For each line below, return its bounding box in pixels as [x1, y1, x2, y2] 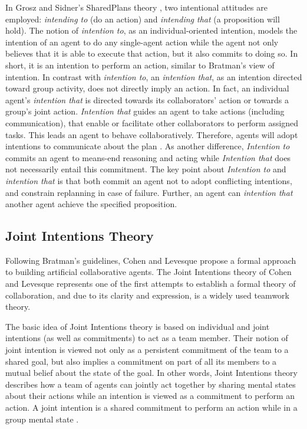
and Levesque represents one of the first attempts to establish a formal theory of [5, 277, 296, 290]
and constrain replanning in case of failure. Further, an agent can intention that [5, 186, 293, 198]
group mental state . [5, 412, 79, 425]
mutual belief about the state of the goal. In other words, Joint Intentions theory [5, 366, 298, 379]
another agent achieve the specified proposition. [5, 198, 177, 210]
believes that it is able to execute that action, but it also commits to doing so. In [5, 47, 298, 60]
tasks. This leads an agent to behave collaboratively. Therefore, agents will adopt [5, 128, 298, 140]
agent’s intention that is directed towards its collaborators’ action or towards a [5, 93, 289, 106]
